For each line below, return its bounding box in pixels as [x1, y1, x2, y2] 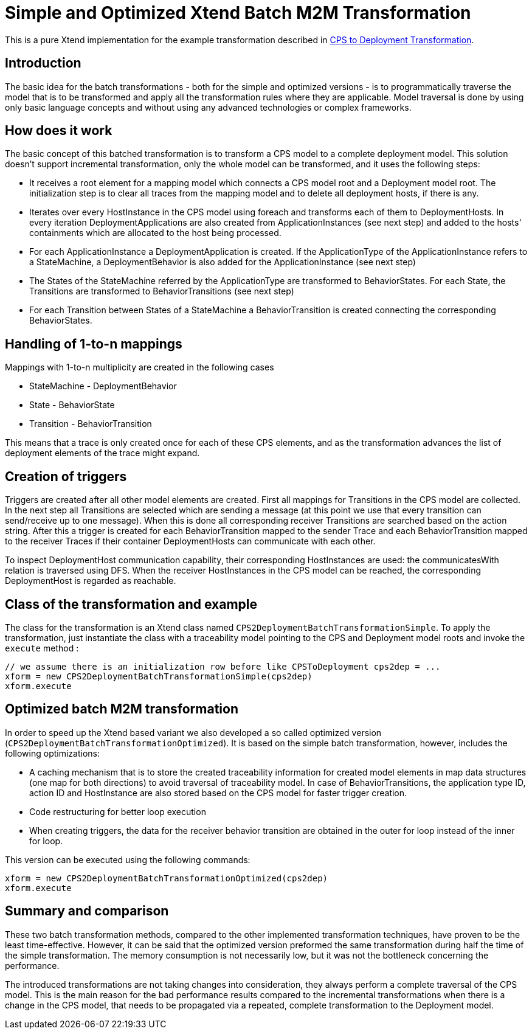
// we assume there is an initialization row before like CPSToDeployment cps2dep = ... [5, 661, 441, 671]
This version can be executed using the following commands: [5, 854, 250, 865]
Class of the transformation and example [5, 596, 258, 612]
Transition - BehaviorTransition [29, 418, 152, 429]
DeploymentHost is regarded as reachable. [5, 575, 176, 586]
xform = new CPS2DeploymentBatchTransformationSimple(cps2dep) [5, 671, 313, 681]
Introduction [5, 55, 81, 71]
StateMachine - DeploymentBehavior [29, 381, 177, 392]
